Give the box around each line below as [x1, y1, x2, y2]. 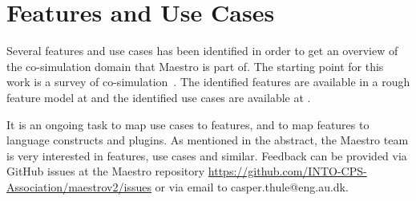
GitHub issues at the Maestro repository [6, 163, 205, 179]
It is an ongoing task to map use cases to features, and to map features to [6, 116, 370, 132]
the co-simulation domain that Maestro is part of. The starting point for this [6, 57, 384, 74]
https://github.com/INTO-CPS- [208, 163, 367, 179]
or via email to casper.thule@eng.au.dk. [155, 178, 349, 195]
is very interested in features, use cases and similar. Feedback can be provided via [6, 147, 407, 164]
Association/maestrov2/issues [6, 178, 151, 195]
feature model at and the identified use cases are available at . [6, 89, 311, 105]
